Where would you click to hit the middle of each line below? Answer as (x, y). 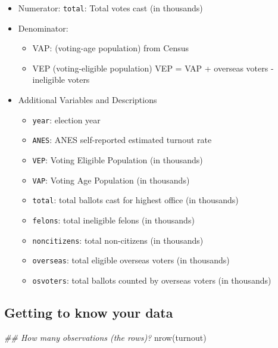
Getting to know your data (89, 312)
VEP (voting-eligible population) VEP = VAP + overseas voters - (153, 68)
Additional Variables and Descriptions (88, 100)
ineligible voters (61, 80)
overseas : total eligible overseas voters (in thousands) (131, 260)
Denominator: (43, 28)
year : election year (66, 119)
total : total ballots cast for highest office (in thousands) (135, 200)
